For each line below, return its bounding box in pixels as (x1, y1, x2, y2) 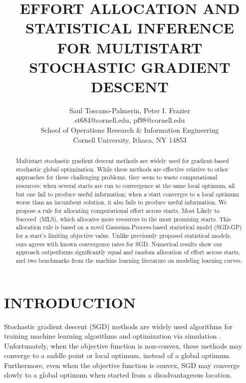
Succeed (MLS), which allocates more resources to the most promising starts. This (15, 214, 231, 223)
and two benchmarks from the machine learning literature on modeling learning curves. (15, 256, 243, 264)
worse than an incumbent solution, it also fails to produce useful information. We (15, 198, 227, 206)
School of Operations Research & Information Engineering (40, 125, 219, 135)
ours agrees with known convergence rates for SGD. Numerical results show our (15, 239, 223, 248)
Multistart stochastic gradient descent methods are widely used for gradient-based (15, 157, 229, 165)
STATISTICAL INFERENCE (25, 17, 234, 38)
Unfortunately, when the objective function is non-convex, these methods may (4, 340, 243, 351)
